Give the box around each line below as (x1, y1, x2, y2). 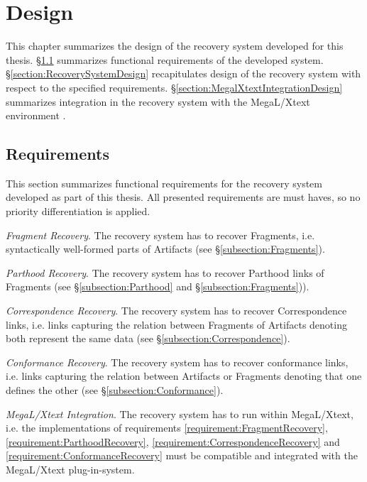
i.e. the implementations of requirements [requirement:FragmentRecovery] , (6, 420, 328, 435)
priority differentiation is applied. (6, 204, 150, 219)
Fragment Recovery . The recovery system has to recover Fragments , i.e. (6, 227, 315, 242)
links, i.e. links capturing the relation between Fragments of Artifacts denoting (6, 317, 347, 332)
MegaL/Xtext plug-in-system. (6, 461, 135, 476)
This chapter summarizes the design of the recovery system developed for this (6, 38, 344, 53)
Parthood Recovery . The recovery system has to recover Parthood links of (6, 265, 324, 280)
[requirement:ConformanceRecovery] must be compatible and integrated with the (6, 448, 358, 463)
